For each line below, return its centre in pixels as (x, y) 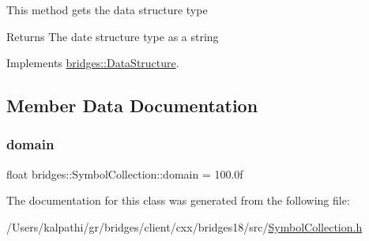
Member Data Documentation (132, 105)
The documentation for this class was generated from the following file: (178, 200)
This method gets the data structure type (107, 9)
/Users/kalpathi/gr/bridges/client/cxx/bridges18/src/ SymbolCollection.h (184, 226)
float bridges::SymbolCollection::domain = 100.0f (125, 173)
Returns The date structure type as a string (113, 36)
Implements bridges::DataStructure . (93, 63)
